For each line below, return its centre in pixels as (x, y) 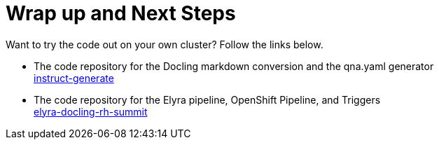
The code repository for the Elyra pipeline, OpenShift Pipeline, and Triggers (207, 99)
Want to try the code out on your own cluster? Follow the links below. (165, 44)
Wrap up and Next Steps (121, 13)
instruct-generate (74, 78)
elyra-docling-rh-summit (91, 111)
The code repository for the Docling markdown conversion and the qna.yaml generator (234, 66)
